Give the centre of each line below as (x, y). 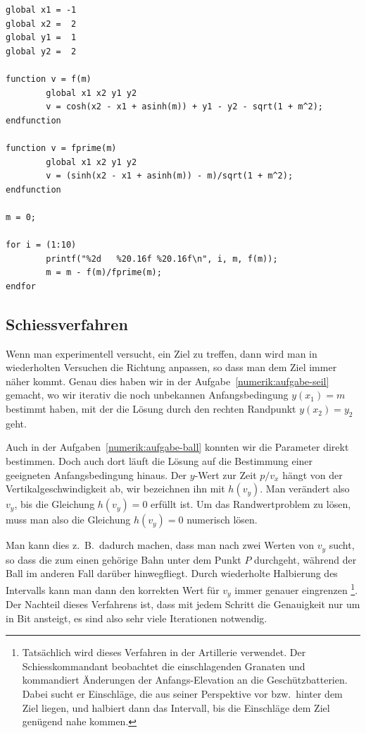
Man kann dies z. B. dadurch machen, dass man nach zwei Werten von (160, 545)
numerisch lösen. (222, 520)
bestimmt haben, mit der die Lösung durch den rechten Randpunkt (151, 409)
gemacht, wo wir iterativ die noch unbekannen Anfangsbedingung (147, 395)
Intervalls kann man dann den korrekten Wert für (113, 589)
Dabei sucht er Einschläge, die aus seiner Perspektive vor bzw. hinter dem (182, 693)
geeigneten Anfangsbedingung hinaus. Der (96, 474)
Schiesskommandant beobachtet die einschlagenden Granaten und (164, 666)
